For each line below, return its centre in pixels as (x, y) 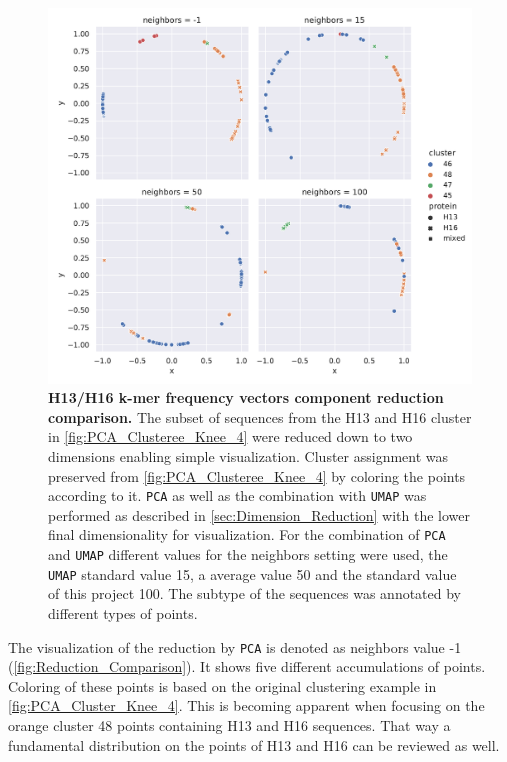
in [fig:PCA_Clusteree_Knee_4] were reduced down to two (230, 436)
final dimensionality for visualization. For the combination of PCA (247, 534)
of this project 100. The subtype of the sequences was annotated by (255, 593)
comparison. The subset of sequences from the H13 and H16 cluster (260, 416)
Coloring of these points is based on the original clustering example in (222, 685)
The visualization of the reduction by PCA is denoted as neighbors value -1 (235, 646)
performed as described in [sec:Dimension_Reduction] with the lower (259, 514)
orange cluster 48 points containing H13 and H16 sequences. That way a (229, 724)
